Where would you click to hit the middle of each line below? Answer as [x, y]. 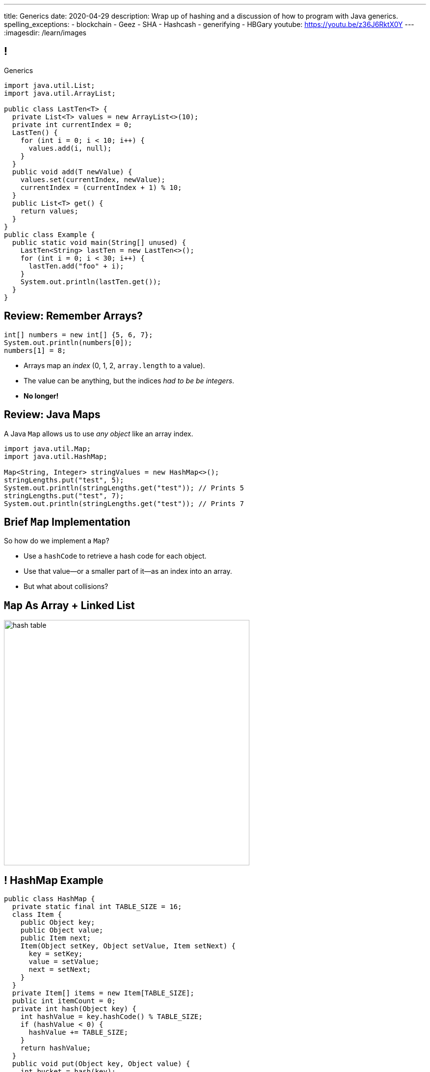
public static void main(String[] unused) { [99, 242]
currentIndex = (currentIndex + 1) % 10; [101, 187]
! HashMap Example [54, 880]
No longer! [41, 396]
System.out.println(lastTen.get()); [91, 281]
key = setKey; [56, 954]
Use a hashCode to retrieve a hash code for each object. [115, 556]
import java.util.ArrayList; [60, 93]
